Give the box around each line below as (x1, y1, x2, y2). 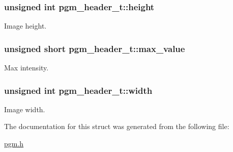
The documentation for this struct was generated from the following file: (4, 121, 229, 132)
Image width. (4, 104, 45, 114)
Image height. (4, 20, 47, 31)
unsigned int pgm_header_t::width (4, 84, 153, 96)
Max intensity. (4, 62, 49, 73)
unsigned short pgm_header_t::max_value (4, 42, 185, 55)
